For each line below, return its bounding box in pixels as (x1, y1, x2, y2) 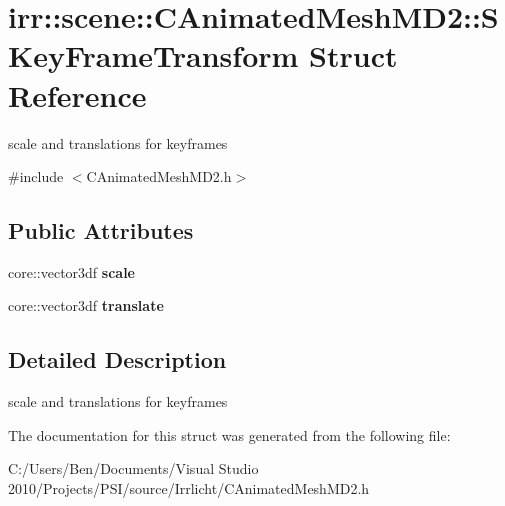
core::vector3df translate (8, 295, 164, 316)
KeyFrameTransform (8, 35, 299, 76)
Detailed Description (8, 344, 227, 375)
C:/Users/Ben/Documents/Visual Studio (8, 458, 259, 479)
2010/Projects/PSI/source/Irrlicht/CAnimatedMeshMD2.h (8, 478, 370, 499)
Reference (8, 74, 147, 115)
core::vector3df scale (8, 261, 135, 282)
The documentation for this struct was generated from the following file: (8, 424, 451, 445)
